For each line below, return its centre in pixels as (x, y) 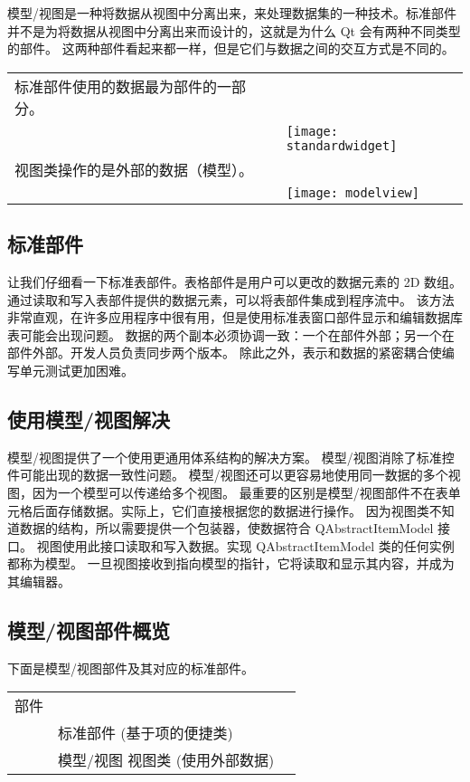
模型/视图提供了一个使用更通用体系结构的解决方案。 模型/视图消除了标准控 (231, 457)
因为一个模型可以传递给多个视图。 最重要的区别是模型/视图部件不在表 (240, 492)
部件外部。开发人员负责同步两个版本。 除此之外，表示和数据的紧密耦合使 (225, 353)
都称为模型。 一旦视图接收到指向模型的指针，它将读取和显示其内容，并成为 (231, 563)
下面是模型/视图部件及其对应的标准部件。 (131, 668)
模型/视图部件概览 (89, 629)
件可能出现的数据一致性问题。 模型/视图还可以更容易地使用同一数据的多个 (228, 475)
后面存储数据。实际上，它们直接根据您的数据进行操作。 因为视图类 (230, 510)
